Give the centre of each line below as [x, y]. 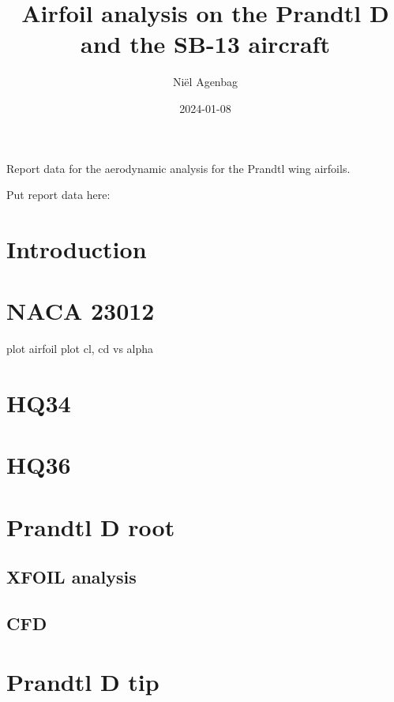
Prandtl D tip [83, 681]
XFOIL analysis [71, 577]
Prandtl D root [91, 526]
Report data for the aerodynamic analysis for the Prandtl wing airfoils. [178, 168]
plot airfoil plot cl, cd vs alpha [80, 349]
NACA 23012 [81, 311]
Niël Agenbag [205, 82]
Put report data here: [58, 195]
